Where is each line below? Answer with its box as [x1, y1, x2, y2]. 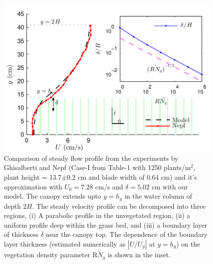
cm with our [152, 181, 188, 191]
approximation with [4, 181, 62, 191]
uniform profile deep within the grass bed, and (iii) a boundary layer [4, 219, 208, 230]
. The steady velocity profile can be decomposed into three [32, 201, 206, 211]
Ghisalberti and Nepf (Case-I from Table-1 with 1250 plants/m [4, 162, 191, 172]
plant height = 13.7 [4, 171, 62, 182]
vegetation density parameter [4, 249, 91, 260]
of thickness [4, 229, 39, 239]
